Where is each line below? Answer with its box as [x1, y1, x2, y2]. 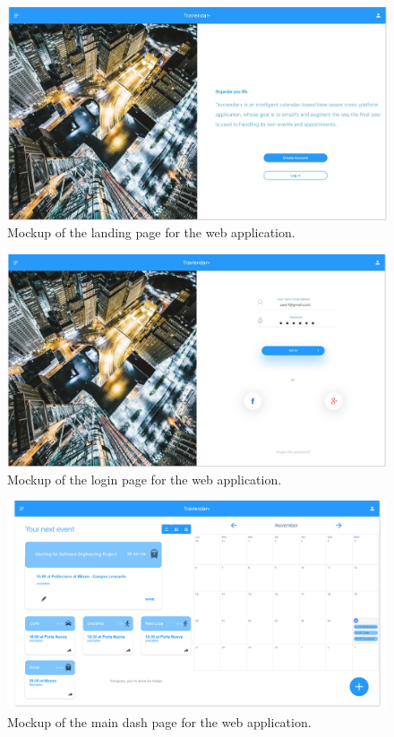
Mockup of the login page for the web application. [7, 469, 282, 488]
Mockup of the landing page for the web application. [7, 223, 295, 242]
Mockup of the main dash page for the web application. [7, 712, 312, 731]
